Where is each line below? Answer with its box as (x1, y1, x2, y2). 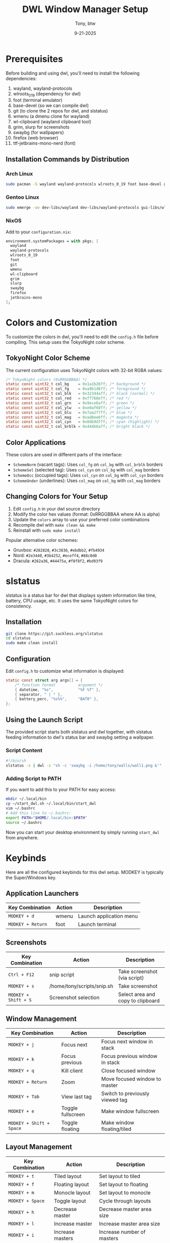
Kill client (61, 1067, 83, 1074)
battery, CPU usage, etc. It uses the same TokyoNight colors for (6, 597, 138, 604)
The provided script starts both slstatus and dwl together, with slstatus (6, 729, 153, 735)
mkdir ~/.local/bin (6, 796, 47, 801)
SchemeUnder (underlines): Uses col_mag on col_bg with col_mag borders (13, 478, 161, 484)
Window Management (6, 1014, 77, 1023)
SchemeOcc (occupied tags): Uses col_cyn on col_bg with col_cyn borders (13, 472, 163, 478)
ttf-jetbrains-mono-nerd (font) (13, 140, 76, 147)
